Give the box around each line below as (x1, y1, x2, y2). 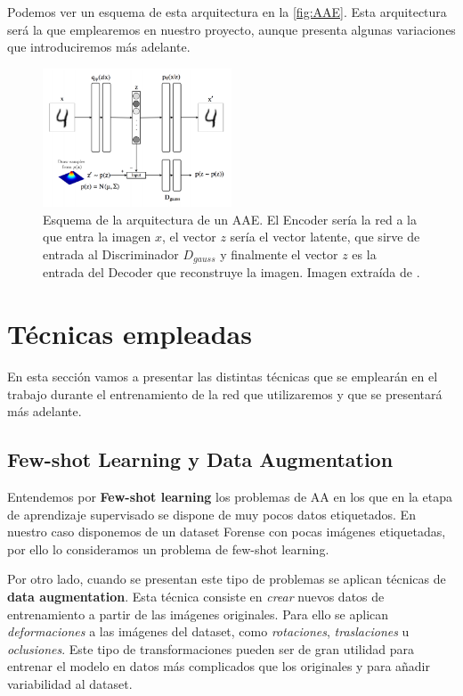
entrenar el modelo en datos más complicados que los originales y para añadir (7, 657, 431, 676)
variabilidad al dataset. (7, 675, 133, 693)
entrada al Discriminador (43, 244, 179, 263)
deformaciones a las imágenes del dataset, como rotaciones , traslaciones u (7, 622, 410, 641)
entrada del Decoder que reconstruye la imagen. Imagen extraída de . (43, 263, 420, 282)
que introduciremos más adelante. (7, 37, 191, 56)
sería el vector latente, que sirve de (230, 227, 420, 246)
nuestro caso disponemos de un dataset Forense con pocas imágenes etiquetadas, (7, 522, 446, 541)
